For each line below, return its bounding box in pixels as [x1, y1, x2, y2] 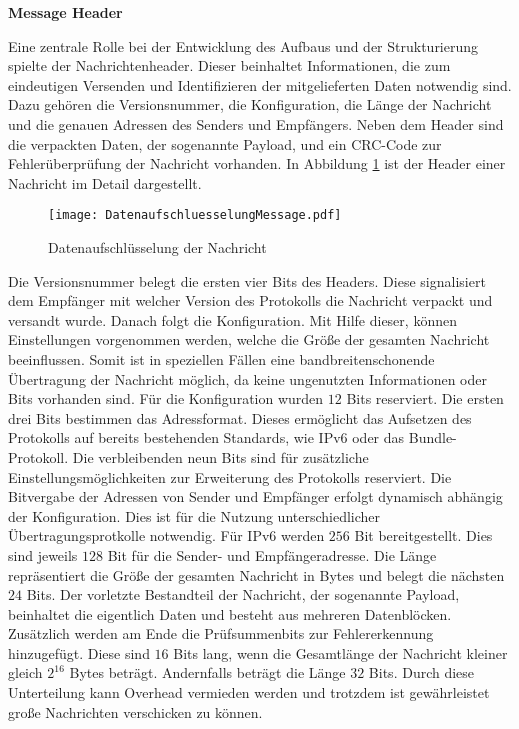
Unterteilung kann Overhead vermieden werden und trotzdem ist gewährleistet [8, 682, 490, 703]
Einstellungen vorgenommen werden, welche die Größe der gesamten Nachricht [8, 329, 490, 350]
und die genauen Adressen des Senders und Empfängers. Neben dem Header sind [8, 113, 504, 134]
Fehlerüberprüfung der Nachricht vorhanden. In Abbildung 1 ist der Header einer [8, 153, 506, 174]
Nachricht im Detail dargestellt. [8, 172, 202, 193]
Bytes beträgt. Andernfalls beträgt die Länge [69, 662, 346, 683]
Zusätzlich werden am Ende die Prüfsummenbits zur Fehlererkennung [8, 623, 434, 644]
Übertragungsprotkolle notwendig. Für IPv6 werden [8, 525, 325, 546]
